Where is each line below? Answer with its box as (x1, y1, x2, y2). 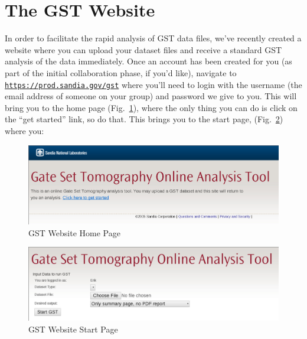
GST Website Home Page (28, 226, 120, 239)
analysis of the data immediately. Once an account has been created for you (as (5, 55, 292, 67)
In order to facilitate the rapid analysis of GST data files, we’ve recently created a (5, 32, 302, 44)
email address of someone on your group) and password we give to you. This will (5, 90, 297, 102)
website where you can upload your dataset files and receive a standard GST (5, 43, 282, 56)
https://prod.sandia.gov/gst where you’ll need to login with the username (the (5, 78, 302, 90)
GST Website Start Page (28, 323, 118, 335)
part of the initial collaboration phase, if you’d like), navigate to (5, 66, 237, 79)
